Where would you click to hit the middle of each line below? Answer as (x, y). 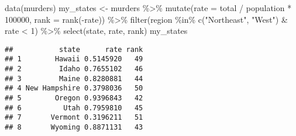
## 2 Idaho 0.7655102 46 (74, 69)
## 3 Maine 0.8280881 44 (74, 79)
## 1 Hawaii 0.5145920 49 (74, 59)
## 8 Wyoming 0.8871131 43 (74, 128)
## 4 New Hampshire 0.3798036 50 (74, 88)
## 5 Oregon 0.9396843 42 (74, 98)
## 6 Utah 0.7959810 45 (74, 108)
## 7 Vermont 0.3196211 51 (74, 118)
